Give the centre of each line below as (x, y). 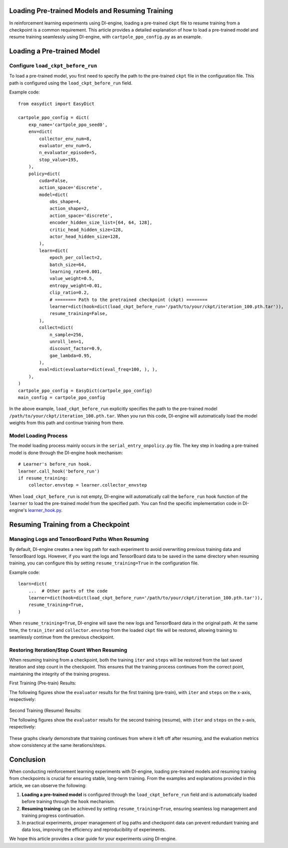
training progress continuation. (53, 815)
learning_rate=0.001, (76, 272)
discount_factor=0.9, (76, 348)
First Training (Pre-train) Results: (43, 683)
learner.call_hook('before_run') (59, 471)
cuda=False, (54, 180)
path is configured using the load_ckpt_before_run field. (71, 83)
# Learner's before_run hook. (55, 464)
